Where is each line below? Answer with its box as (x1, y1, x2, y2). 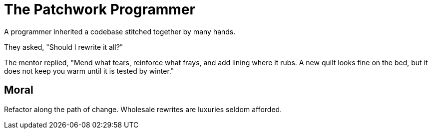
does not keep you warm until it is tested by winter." (4, 66, 174, 75)
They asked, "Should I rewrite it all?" (4, 42, 123, 51)
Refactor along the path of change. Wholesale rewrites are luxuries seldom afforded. (4, 105, 282, 114)
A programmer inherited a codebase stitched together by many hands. (4, 27, 236, 36)
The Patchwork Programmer (4, 1, 195, 18)
